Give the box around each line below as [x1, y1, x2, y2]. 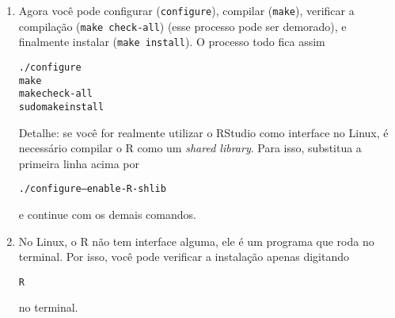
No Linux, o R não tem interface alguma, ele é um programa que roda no [18, 232, 374, 249]
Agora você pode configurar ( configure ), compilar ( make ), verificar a [18, 2, 355, 18]
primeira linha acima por [18, 155, 139, 171]
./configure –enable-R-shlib [18, 183, 166, 195]
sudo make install [18, 101, 104, 113]
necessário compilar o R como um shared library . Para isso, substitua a [18, 140, 362, 156]
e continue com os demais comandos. [18, 206, 196, 223]
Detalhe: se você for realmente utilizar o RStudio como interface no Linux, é [18, 124, 389, 140]
